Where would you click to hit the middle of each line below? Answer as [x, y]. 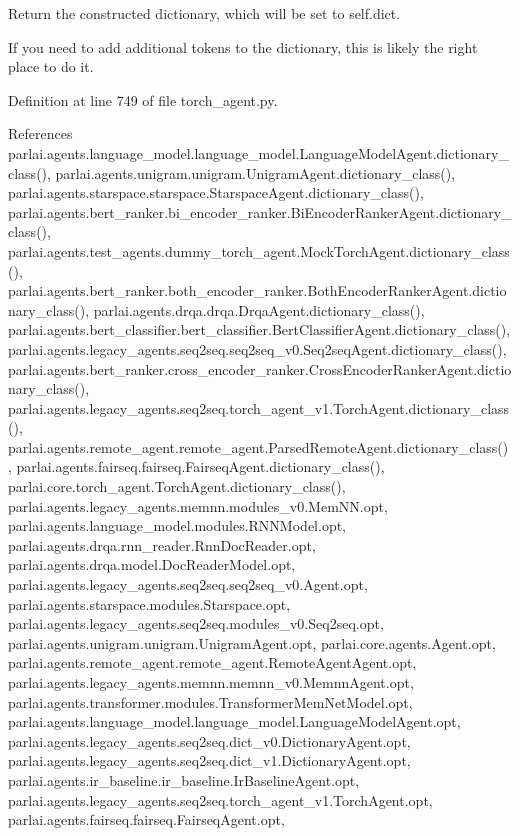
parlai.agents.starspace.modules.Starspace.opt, [149, 603]
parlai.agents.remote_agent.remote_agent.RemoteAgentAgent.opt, [212, 662]
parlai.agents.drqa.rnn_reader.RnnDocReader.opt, [162, 544]
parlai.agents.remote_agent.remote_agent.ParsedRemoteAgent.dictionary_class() [258, 446]
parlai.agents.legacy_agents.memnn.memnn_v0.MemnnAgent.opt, [211, 682]
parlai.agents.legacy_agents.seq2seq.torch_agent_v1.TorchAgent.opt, [220, 799]
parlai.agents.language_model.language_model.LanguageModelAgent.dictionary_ [258, 152]
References [40, 133]
